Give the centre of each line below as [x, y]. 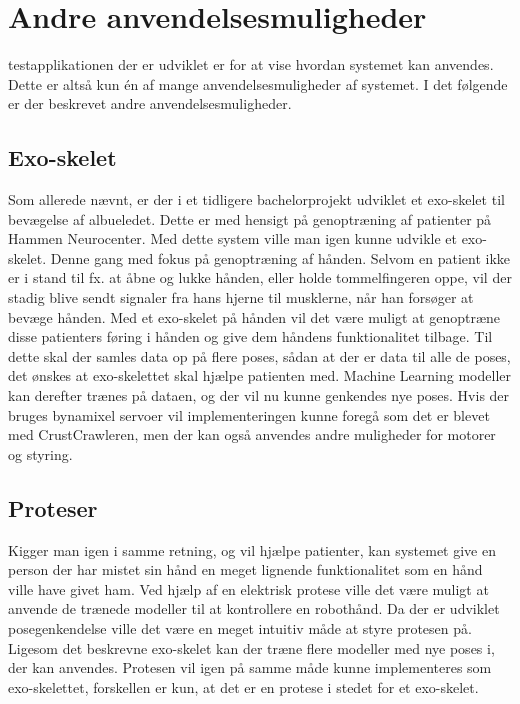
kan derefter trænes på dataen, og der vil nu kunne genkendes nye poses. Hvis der [259, 395]
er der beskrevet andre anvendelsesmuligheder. [150, 103]
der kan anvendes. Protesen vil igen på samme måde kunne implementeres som [250, 667]
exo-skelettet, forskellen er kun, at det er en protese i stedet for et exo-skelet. [243, 686]
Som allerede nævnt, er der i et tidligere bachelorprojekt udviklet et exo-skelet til [256, 199]
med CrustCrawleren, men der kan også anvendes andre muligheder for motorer [252, 434]
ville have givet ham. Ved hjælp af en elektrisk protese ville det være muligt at [248, 588]
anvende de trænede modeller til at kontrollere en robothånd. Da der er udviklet [254, 608]
